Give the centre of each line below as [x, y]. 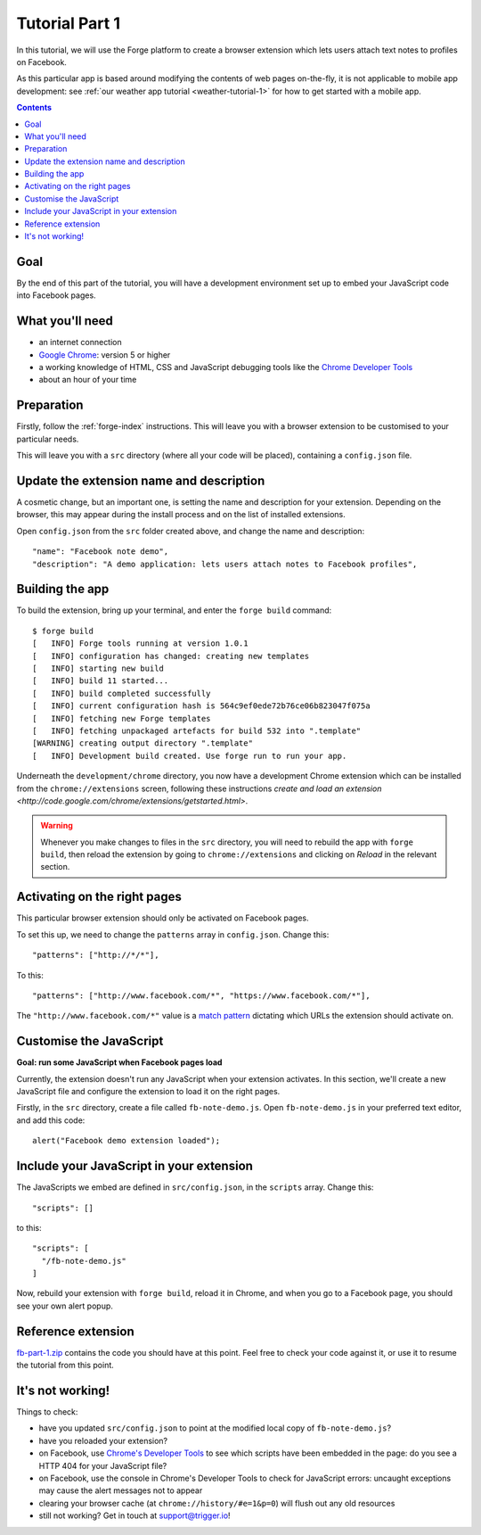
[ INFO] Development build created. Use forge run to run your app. [190, 755]
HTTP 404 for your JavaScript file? [103, 1465]
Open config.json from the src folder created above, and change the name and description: [191, 531]
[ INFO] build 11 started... [101, 681]
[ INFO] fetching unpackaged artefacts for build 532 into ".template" [197, 730]
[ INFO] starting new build [98, 668]
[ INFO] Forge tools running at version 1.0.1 [140, 644]
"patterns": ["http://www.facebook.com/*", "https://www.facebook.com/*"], [201, 995]
